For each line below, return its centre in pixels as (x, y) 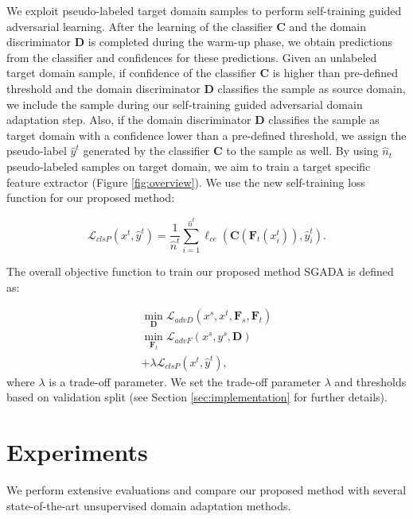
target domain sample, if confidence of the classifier (131, 73)
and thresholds (370, 381)
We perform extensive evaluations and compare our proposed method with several (206, 489)
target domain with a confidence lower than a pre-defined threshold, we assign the (206, 135)
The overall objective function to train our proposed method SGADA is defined (200, 271)
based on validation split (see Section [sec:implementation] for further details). (197, 397)
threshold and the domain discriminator (103, 88)
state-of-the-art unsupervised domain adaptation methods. (149, 505)
